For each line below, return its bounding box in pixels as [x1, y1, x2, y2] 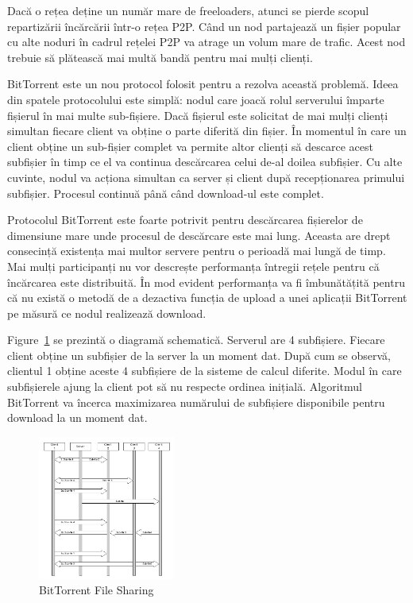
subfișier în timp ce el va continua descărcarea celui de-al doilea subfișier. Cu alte [7, 153, 403, 170]
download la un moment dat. [7, 409, 148, 426]
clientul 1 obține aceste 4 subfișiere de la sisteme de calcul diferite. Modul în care [7, 362, 402, 379]
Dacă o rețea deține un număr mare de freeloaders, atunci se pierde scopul [7, 2, 369, 18]
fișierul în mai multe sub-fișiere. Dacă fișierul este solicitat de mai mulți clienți [7, 106, 388, 123]
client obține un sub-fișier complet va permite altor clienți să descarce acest [7, 137, 373, 154]
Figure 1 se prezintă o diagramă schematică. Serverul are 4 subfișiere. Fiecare [7, 331, 385, 348]
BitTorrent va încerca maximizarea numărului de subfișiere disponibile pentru [7, 393, 385, 410]
